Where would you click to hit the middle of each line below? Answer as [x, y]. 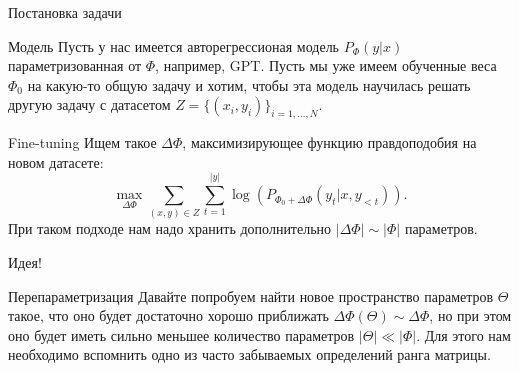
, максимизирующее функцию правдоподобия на [329, 142]
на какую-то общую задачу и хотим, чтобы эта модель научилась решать [249, 84]
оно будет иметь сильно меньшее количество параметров [181, 334]
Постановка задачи [65, 12]
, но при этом [470, 315]
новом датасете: [56, 161]
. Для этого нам [463, 334]
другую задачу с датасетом [89, 104]
